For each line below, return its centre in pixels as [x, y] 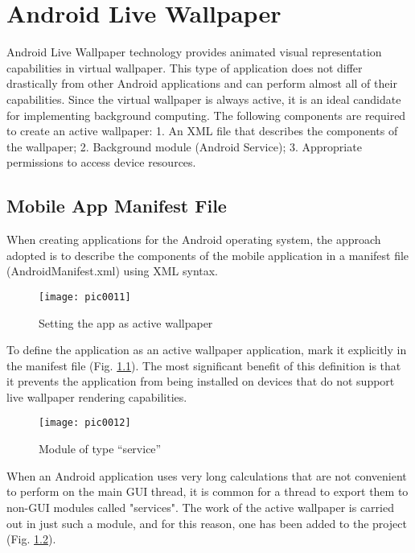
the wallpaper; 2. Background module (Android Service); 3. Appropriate [184, 146]
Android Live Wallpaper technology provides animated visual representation [194, 52]
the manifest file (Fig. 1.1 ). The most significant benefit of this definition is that [204, 365]
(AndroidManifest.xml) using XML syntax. [113, 271]
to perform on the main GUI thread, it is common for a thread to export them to [207, 491]
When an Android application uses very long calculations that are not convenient [207, 475]
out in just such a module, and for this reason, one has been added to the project [207, 523]
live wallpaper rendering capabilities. [97, 396]
